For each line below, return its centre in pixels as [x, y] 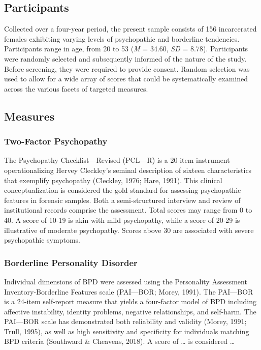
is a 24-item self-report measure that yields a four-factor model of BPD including [130, 301]
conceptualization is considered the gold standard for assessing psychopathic [123, 190]
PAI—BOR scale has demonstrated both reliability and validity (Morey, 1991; [125, 321]
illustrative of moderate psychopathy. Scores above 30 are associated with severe [129, 230]
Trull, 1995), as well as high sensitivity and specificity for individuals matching [127, 331]
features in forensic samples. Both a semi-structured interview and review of [122, 200]
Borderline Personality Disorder [71, 262]
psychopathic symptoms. [42, 240]
